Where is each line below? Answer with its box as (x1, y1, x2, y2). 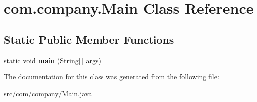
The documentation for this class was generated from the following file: (4, 71, 219, 82)
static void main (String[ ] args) (4, 55, 101, 65)
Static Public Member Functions (4, 32, 174, 47)
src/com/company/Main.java (4, 88, 92, 98)
